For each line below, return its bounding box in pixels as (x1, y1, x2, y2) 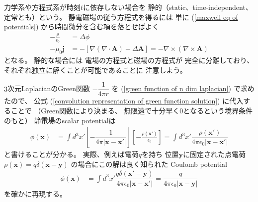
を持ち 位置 (141, 149, 179, 159)
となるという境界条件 (183, 105, 253, 116)
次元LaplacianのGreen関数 (7, 83, 90, 94)
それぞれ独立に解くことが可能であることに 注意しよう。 (4, 64, 187, 75)
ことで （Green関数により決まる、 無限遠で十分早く (10, 105, 180, 116)
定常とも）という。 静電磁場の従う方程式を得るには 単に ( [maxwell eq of (4, 11, 238, 22)
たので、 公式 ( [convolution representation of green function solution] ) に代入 (4, 96, 244, 106)
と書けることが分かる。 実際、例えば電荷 (4, 149, 139, 159)
